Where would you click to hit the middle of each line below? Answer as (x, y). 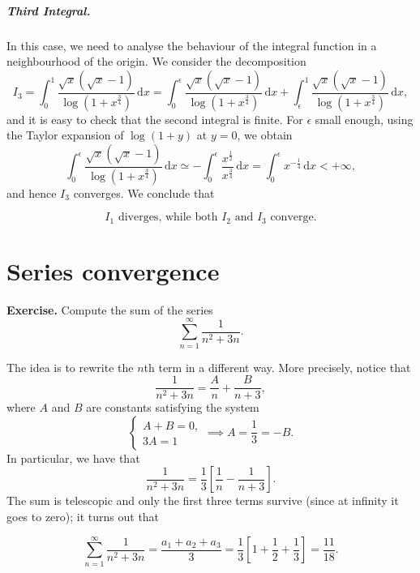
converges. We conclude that (144, 192)
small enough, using (364, 119)
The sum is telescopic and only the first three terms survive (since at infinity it (203, 500)
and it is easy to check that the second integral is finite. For (155, 119)
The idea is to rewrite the (70, 367)
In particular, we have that (73, 458)
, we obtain (265, 135)
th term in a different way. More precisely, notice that (277, 367)
